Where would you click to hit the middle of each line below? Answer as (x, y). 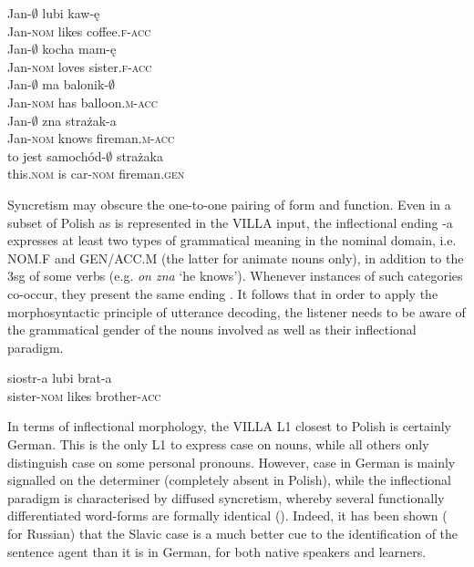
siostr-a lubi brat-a (60, 378)
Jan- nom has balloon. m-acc (82, 102)
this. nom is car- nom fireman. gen (96, 174)
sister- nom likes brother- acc (84, 395)
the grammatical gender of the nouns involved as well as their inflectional (212, 330)
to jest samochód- (57, 155)
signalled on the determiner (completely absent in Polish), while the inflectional (230, 480)
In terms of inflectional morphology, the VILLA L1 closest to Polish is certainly (229, 426)
